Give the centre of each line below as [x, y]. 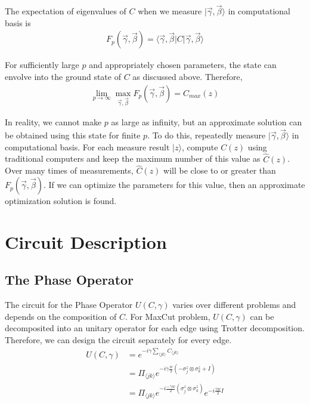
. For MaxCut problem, [168, 316]
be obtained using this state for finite [73, 135]
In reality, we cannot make [53, 122]
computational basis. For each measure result [87, 147]
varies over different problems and [234, 305]
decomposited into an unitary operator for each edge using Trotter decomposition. [155, 328]
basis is [18, 22]
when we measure [170, 11]
